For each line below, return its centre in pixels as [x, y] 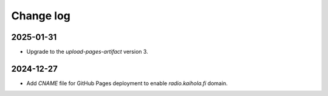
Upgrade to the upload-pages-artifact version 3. [87, 52]
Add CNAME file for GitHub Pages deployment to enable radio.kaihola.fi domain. [127, 83]
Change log [41, 16]
